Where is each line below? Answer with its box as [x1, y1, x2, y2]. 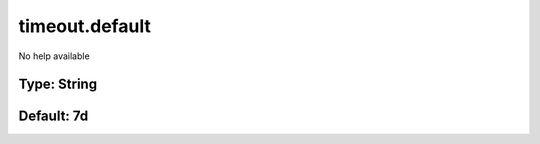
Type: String [18, 76, 98, 93]
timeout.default [18, 15, 152, 37]
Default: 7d [18, 108, 89, 125]
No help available [18, 50, 90, 62]
